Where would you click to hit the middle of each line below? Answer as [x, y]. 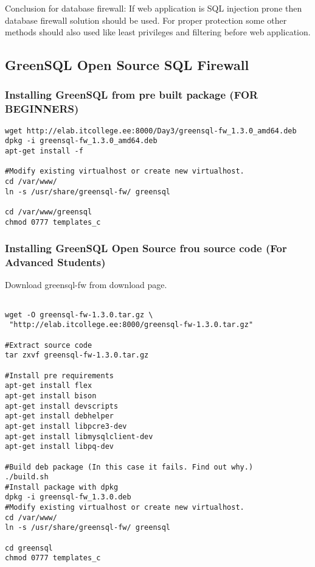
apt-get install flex [49, 386]
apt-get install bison [51, 396]
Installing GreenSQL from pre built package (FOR [132, 95]
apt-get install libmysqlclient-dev [79, 436]
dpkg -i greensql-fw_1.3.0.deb [68, 497]
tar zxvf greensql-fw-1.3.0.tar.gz [77, 355]
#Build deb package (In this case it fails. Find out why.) [129, 467]
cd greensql [29, 548]
